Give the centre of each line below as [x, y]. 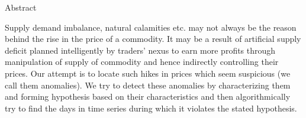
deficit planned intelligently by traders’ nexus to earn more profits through [140, 50]
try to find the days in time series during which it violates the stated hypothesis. [151, 108]
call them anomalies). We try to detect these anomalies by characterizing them [148, 85]
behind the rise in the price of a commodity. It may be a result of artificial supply [153, 39]
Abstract [21, 7]
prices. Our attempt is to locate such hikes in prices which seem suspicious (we [148, 73]
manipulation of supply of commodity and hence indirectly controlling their [142, 62]
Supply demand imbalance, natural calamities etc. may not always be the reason [151, 27]
